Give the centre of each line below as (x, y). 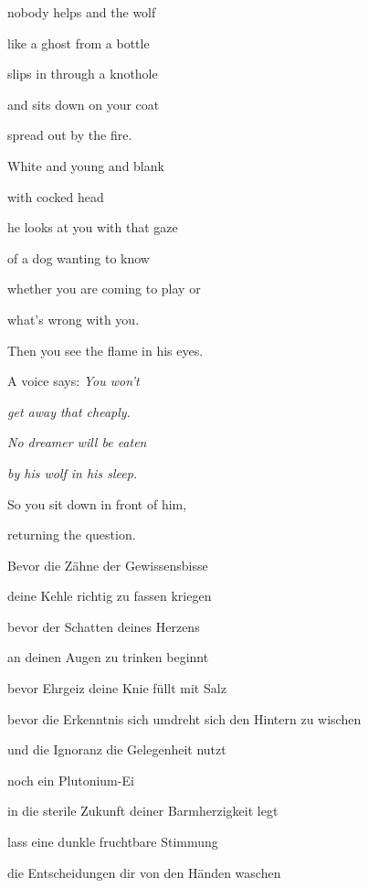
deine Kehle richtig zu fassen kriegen (110, 596)
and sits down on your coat (84, 104)
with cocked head (56, 196)
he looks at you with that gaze (93, 227)
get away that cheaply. (69, 411)
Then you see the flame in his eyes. (105, 350)
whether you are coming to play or (104, 289)
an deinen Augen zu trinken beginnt (108, 657)
